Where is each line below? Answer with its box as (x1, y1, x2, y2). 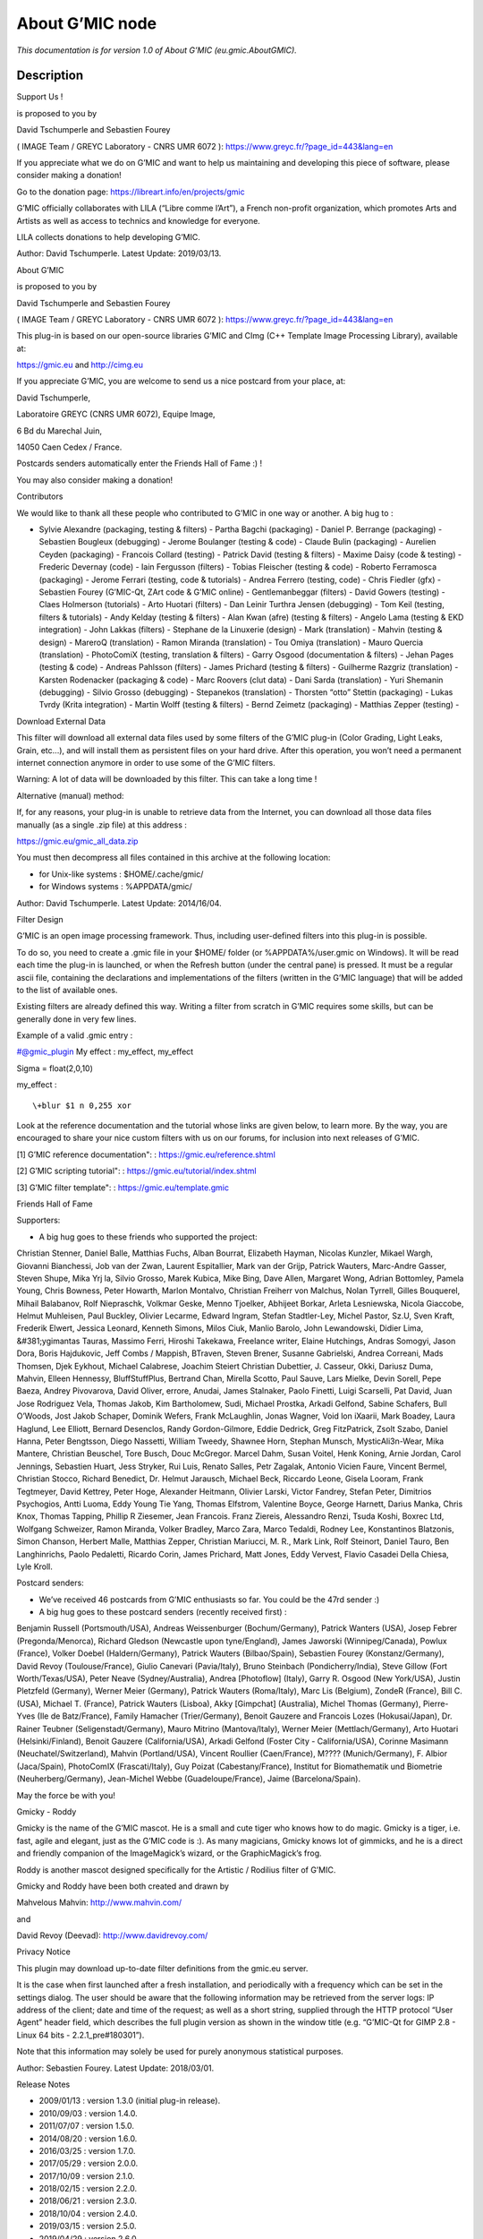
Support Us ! (16, 91, 64, 102)
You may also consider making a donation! (16, 475, 174, 485)
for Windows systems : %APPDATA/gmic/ (38, 881, 192, 892)
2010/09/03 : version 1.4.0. (38, 2107, 138, 2118)
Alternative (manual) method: (16, 790, 124, 801)
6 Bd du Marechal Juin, (16, 425, 103, 436)
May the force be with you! (16, 1789, 115, 1800)
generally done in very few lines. (16, 1013, 137, 1025)
